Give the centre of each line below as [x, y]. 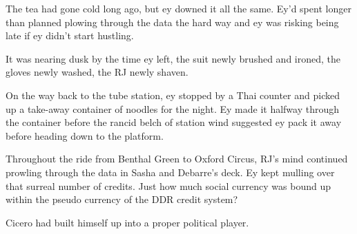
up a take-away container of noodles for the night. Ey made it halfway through [173, 108]
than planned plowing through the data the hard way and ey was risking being [172, 22]
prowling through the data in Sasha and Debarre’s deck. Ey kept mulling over [170, 172]
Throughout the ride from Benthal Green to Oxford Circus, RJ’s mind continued [177, 159]
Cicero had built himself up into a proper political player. [127, 222]
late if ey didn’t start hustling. [70, 35]
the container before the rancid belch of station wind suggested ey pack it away [174, 122]
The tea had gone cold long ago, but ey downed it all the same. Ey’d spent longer [178, 8]
